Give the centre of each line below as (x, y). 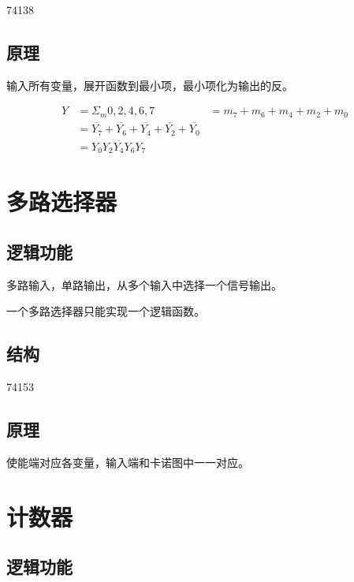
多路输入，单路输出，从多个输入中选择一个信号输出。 (144, 284)
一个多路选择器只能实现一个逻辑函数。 (106, 311)
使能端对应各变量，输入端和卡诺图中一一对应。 (128, 463)
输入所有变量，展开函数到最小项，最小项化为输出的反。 (150, 85)
